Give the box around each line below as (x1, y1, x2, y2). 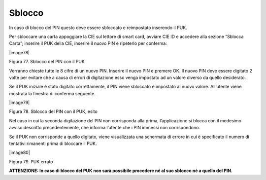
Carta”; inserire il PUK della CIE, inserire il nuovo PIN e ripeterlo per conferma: (9, 40, 167, 46)
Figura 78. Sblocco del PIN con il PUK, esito (9, 108, 98, 114)
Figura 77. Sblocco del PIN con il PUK (9, 59, 85, 65)
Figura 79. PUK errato (9, 158, 53, 165)
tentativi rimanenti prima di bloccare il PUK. (9, 141, 97, 146)
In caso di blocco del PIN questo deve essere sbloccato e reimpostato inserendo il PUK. (9, 25, 187, 31)
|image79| (9, 100, 30, 106)
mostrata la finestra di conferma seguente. (9, 90, 96, 96)
